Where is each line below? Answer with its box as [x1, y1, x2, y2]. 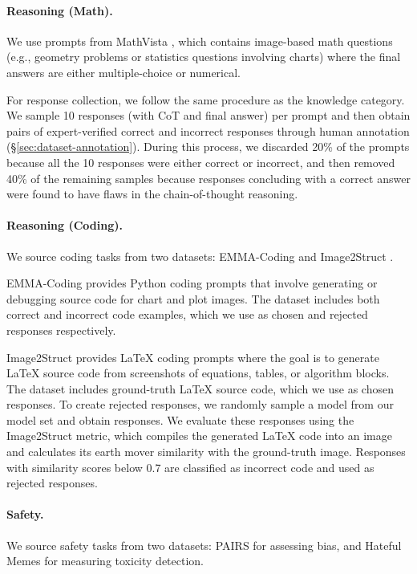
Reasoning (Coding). [6, 217, 123, 234]
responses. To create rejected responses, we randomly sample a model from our [6, 396, 394, 413]
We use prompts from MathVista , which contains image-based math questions [6, 32, 393, 49]
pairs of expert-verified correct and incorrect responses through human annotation [6, 122, 410, 139]
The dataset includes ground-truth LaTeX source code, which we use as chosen [6, 380, 394, 397]
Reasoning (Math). [6, 2, 113, 18]
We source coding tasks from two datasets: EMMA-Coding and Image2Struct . [6, 247, 394, 264]
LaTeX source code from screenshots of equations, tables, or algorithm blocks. [6, 364, 390, 381]
